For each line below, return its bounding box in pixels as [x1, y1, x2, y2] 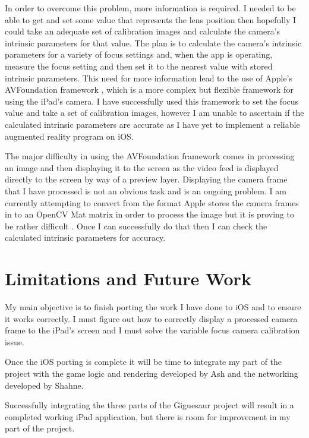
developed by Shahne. [5, 379, 84, 391]
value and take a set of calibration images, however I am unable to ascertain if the [5, 106, 304, 119]
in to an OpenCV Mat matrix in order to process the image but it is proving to [5, 208, 294, 220]
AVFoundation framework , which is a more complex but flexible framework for [5, 83, 294, 96]
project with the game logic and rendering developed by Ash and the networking [5, 367, 298, 379]
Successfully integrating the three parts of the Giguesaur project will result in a [5, 399, 294, 411]
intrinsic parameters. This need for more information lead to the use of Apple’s [5, 71, 293, 84]
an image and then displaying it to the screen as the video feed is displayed [5, 161, 279, 174]
